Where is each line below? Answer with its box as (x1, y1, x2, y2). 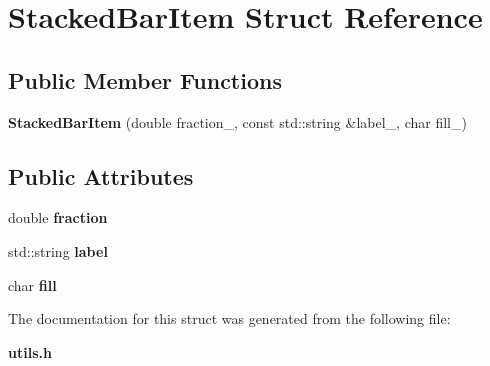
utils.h (8, 341, 52, 362)
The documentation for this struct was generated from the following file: (8, 308, 451, 329)
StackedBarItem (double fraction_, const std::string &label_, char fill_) (8, 111, 467, 132)
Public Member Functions (8, 64, 282, 95)
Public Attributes (8, 160, 194, 191)
